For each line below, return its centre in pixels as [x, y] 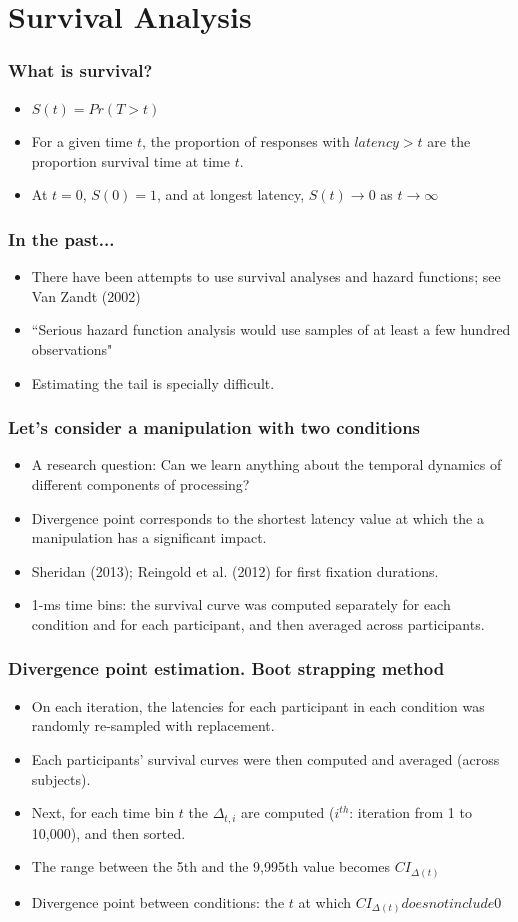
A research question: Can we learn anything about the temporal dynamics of [266, 464]
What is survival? [80, 70]
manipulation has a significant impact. [149, 537]
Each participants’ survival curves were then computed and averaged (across [265, 758]
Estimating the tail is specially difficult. [153, 382]
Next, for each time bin [103, 812]
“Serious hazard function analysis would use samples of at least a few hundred [271, 329]
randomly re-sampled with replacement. [153, 725]
